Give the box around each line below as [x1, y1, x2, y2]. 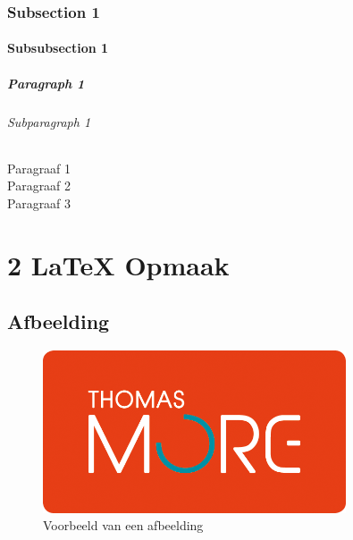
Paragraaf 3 [7, 193, 71, 212]
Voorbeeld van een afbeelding [43, 516, 204, 535]
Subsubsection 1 [7, 38, 109, 57]
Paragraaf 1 [7, 158, 71, 177]
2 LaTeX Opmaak [7, 246, 230, 283]
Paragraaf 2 [7, 176, 71, 195]
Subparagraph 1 [7, 112, 91, 131]
